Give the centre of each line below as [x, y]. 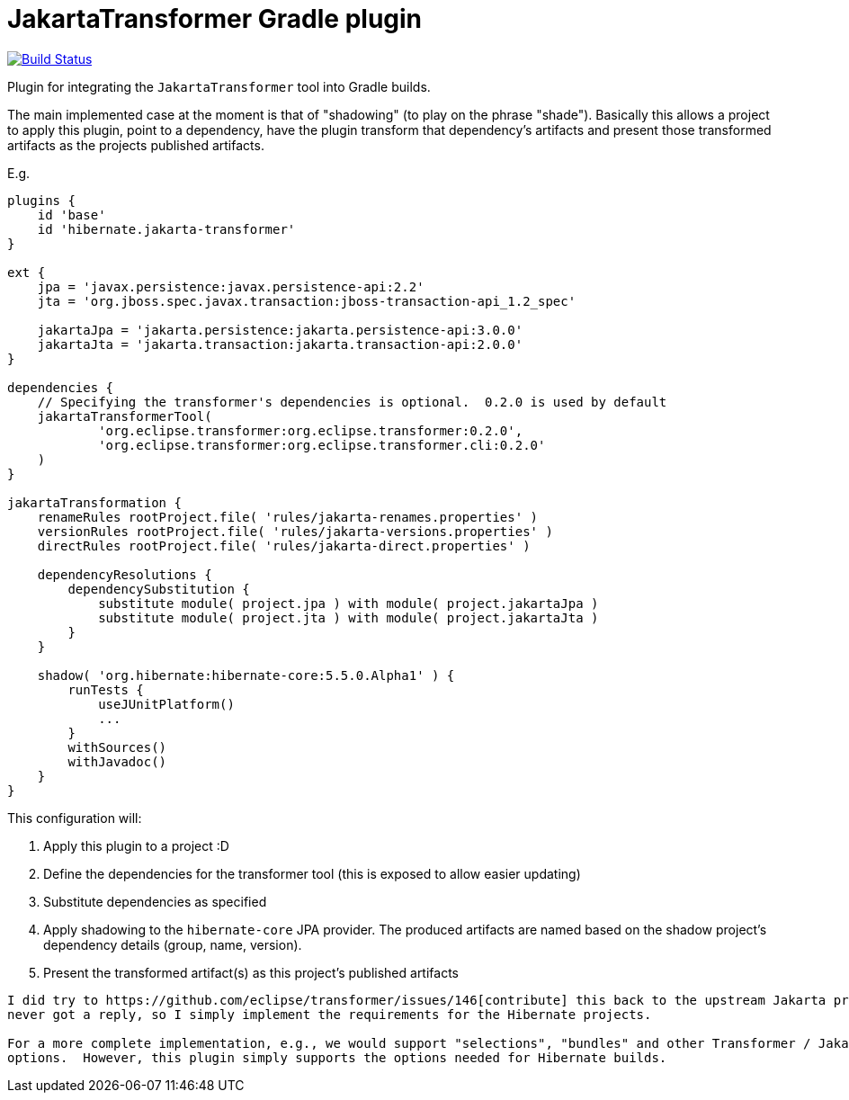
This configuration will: [75, 818]
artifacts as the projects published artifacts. [136, 145]
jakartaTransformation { [94, 502]
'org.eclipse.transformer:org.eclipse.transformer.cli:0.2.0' [322, 445]
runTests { [106, 689]
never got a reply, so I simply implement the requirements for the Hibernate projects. [330, 1014]
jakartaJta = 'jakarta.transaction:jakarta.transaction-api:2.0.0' [280, 344]
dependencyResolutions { [125, 574]
